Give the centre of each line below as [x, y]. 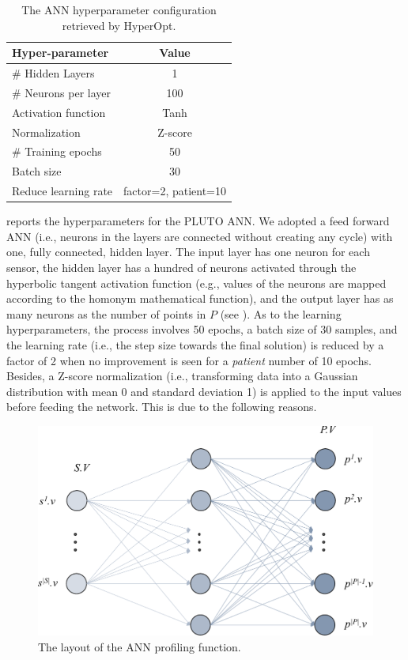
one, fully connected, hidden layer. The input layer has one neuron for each [188, 252]
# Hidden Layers [53, 73]
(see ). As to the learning [281, 313]
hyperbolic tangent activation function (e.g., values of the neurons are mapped [196, 283]
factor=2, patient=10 [175, 191]
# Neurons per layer [62, 92]
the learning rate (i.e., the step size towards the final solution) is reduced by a [195, 344]
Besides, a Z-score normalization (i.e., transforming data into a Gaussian [182, 376]
